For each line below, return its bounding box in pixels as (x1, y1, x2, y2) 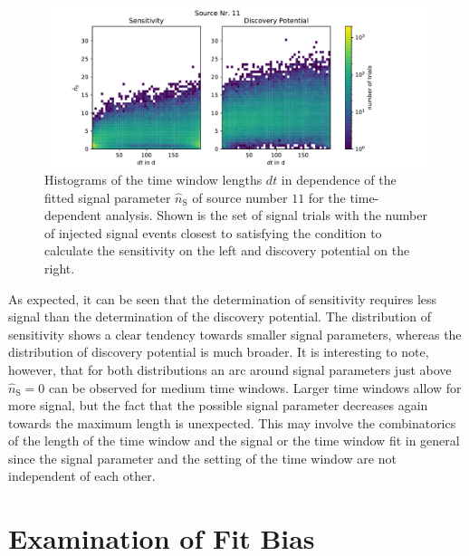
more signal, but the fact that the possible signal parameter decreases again (8, 396, 428, 415)
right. (44, 258, 75, 277)
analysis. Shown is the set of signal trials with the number (105, 206, 427, 225)
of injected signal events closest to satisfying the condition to (44, 223, 382, 242)
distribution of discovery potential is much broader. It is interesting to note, (8, 342, 429, 361)
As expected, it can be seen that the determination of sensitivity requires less (8, 289, 437, 308)
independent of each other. (8, 466, 156, 485)
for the (308, 187, 346, 206)
